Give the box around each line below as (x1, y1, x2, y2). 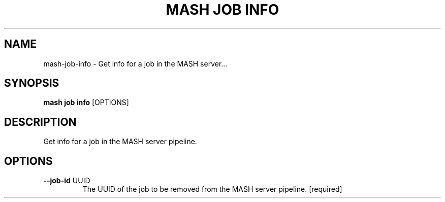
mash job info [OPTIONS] (43, 98, 129, 107)
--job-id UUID (43, 176, 90, 185)
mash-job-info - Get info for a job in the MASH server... (43, 59, 228, 68)
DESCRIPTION (4, 115, 77, 128)
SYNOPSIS (4, 77, 59, 90)
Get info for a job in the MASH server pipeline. (43, 137, 197, 146)
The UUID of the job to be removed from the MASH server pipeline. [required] (82, 185, 342, 194)
